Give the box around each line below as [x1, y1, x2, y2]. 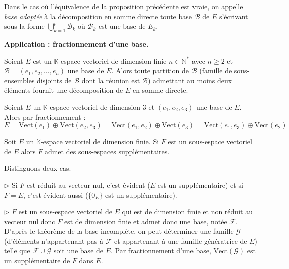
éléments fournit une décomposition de [4, 85, 123, 95]
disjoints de [37, 75, 72, 85]
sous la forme [4, 21, 45, 31]
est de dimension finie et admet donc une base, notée [64, 216, 227, 226]
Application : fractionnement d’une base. [4, 38, 149, 49]
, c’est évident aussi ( [23, 189, 88, 200]
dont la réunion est [81, 75, 140, 85]
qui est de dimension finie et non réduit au [122, 206, 253, 217]
